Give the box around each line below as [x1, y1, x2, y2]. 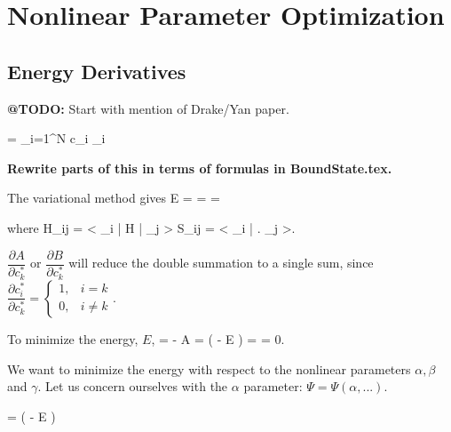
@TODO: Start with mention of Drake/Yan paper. [7, 99, 289, 117]
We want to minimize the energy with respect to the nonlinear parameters [7, 359, 411, 378]
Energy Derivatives [7, 57, 186, 84]
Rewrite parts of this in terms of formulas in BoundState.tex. [7, 158, 392, 177]
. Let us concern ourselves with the [37, 377, 228, 396]
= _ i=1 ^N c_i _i [7, 129, 106, 148]
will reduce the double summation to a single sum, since [68, 253, 374, 272]
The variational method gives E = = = [7, 188, 220, 207]
